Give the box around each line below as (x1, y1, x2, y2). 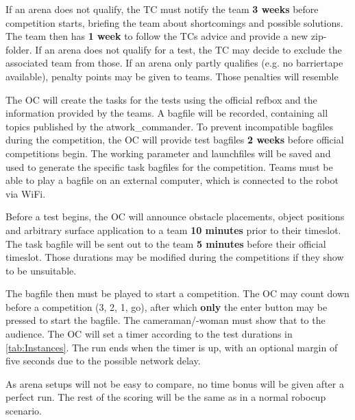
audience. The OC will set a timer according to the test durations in (5, 327, 293, 341)
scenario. (5, 404, 42, 418)
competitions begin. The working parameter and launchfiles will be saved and (5, 145, 331, 160)
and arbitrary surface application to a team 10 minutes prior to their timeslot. (5, 222, 341, 237)
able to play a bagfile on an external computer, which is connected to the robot (5, 173, 339, 187)
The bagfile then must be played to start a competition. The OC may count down (5, 286, 350, 301)
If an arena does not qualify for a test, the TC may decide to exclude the (35, 42, 342, 56)
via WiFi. (5, 186, 46, 200)
